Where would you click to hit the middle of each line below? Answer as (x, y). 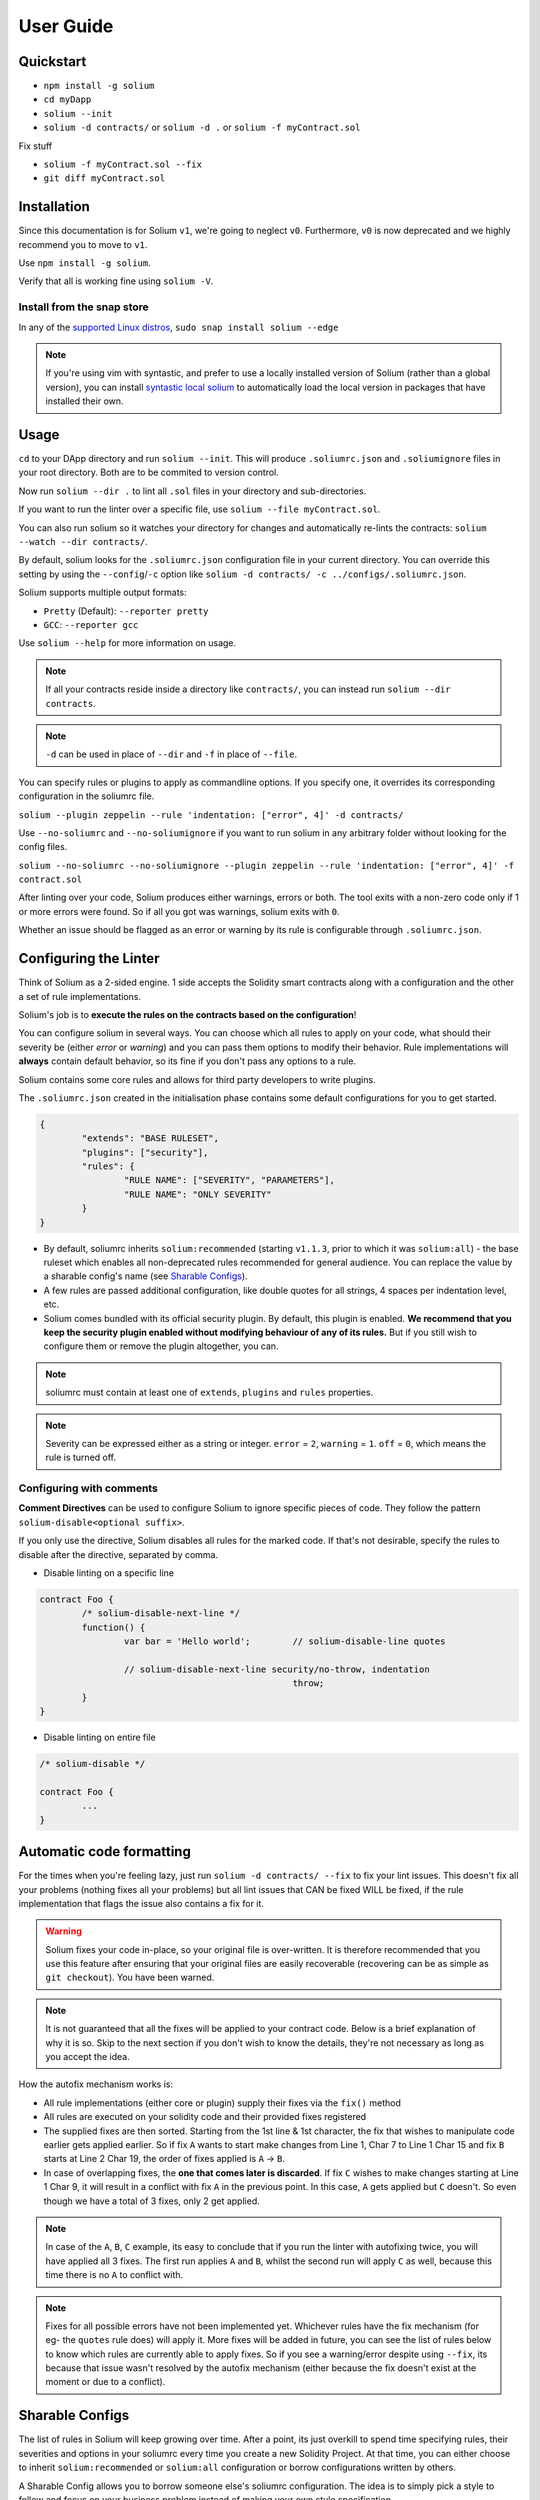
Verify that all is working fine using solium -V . (116, 281)
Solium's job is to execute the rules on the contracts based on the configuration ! (187, 1014)
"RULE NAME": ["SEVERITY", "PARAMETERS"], (229, 1180)
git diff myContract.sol (104, 178)
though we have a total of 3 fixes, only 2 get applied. (151, 2201)
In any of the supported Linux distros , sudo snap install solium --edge (178, 327)
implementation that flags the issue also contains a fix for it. (141, 1903)
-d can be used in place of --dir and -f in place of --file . (171, 754)
